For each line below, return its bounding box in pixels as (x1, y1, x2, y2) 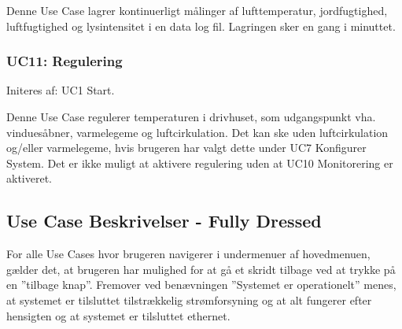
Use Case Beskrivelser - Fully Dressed (6, 209, 322, 233)
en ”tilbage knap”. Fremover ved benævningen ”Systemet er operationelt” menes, (6, 276, 396, 293)
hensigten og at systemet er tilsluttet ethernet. (6, 307, 231, 323)
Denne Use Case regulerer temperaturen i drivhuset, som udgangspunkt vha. (6, 109, 376, 124)
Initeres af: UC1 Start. (6, 82, 115, 98)
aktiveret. (6, 170, 52, 187)
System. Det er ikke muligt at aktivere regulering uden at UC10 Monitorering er (6, 154, 393, 171)
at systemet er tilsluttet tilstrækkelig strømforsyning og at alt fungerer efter (6, 291, 372, 308)
